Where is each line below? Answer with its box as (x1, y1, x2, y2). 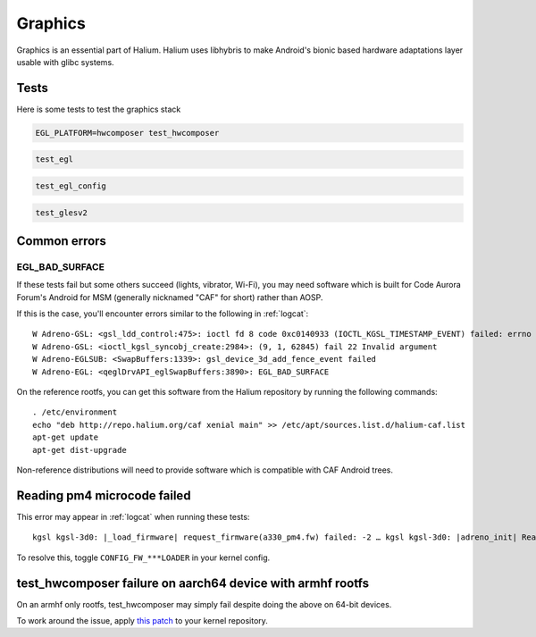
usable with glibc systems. (16, 56, 115, 67)
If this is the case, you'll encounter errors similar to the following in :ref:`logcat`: (16, 308, 309, 319)
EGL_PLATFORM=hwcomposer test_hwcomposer (35, 128, 220, 138)
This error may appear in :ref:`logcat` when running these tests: (16, 511, 250, 522)
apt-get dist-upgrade (32, 445, 127, 455)
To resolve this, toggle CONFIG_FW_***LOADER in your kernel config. (16, 552, 271, 563)
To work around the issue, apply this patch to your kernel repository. (16, 615, 268, 625)
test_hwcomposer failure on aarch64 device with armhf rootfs (16, 575, 370, 591)
